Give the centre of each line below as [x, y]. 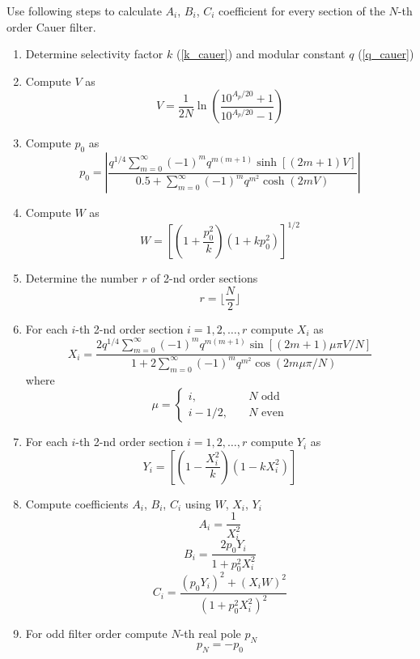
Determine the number [82, 278]
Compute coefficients [77, 503]
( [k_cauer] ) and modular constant [261, 54]
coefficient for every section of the [302, 11]
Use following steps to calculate [84, 11]
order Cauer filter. [51, 26]
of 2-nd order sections [204, 278]
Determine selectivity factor [94, 54]
